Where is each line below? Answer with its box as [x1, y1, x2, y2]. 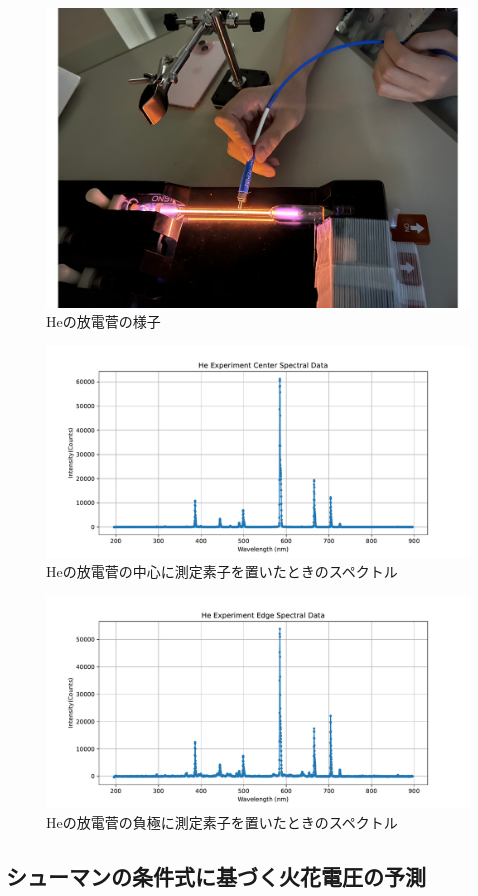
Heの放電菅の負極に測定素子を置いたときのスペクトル [46, 811, 398, 832]
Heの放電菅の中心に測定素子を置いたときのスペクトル [46, 561, 398, 582]
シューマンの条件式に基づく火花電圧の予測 [6, 860, 426, 891]
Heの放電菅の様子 [46, 311, 161, 332]
